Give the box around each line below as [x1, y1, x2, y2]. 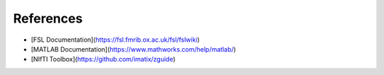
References [13, 11, 83, 26]
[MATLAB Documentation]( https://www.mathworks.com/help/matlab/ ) [31, 45, 236, 53]
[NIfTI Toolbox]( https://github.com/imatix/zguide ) [31, 55, 176, 64]
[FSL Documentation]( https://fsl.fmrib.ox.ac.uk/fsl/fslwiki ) [31, 35, 201, 44]
